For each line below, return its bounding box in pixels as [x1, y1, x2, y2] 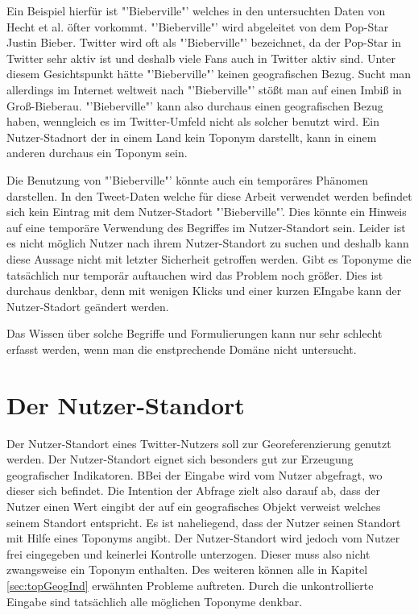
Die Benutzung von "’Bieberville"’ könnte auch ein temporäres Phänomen [6, 171, 368, 188]
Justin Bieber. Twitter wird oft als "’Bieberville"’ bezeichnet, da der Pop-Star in [6, 34, 401, 51]
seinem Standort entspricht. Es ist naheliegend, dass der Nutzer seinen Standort [6, 513, 401, 530]
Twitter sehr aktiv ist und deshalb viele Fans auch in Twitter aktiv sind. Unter [6, 49, 395, 66]
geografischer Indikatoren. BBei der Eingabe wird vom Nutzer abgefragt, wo [6, 466, 383, 483]
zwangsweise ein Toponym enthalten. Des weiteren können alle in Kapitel [6, 561, 368, 578]
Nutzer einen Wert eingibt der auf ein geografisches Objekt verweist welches [6, 497, 381, 514]
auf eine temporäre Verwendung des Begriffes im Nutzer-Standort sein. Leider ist [6, 218, 406, 235]
